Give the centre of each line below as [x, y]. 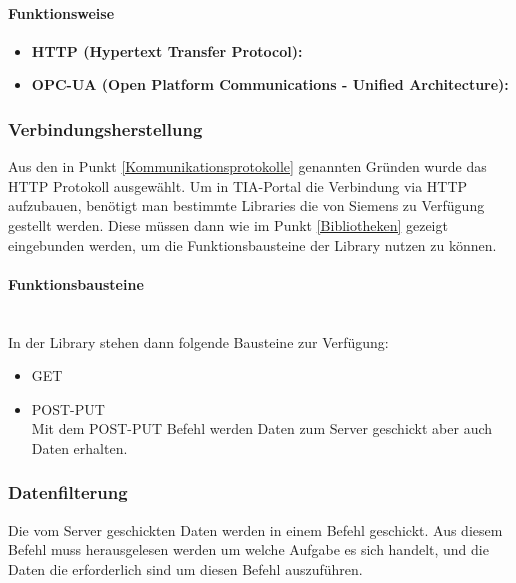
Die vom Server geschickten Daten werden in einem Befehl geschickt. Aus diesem [255, 529]
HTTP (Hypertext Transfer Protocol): [167, 50]
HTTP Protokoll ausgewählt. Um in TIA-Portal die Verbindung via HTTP [238, 185]
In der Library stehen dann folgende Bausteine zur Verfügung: [198, 341]
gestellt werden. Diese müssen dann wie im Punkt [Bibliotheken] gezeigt [228, 224]
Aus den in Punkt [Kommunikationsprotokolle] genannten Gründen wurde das [247, 166]
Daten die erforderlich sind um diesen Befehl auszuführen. [185, 568]
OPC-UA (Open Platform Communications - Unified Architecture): [270, 84]
